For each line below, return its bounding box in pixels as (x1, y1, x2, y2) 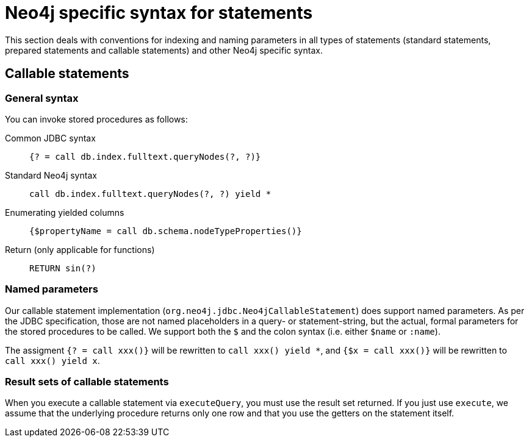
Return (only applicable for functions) (5, 244, 155, 255)
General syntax (5, 91, 79, 104)
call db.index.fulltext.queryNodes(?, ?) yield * (29, 188, 272, 199)
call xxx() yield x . (5, 355, 100, 366)
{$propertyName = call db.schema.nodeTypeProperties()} (29, 226, 302, 236)
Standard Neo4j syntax (5, 169, 97, 180)
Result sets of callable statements (5, 376, 169, 388)
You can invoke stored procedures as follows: (5, 113, 188, 124)
